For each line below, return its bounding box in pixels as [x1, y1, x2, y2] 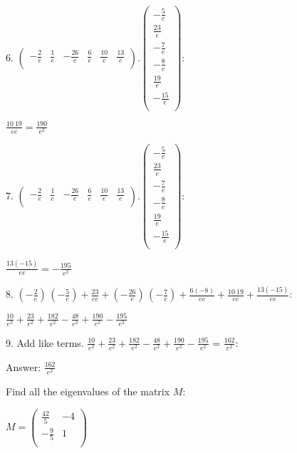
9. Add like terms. [6, 335, 84, 350]
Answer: [6, 359, 41, 374]
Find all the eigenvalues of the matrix [6, 384, 170, 399]
